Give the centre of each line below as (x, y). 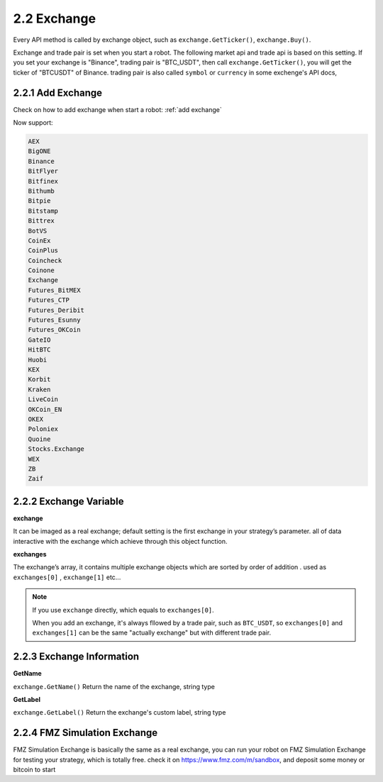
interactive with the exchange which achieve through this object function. (120, 541)
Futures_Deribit (56, 310)
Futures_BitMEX (54, 290)
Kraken (39, 389)
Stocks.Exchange (56, 449)
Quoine (39, 439)
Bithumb (41, 191)
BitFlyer (43, 171)
